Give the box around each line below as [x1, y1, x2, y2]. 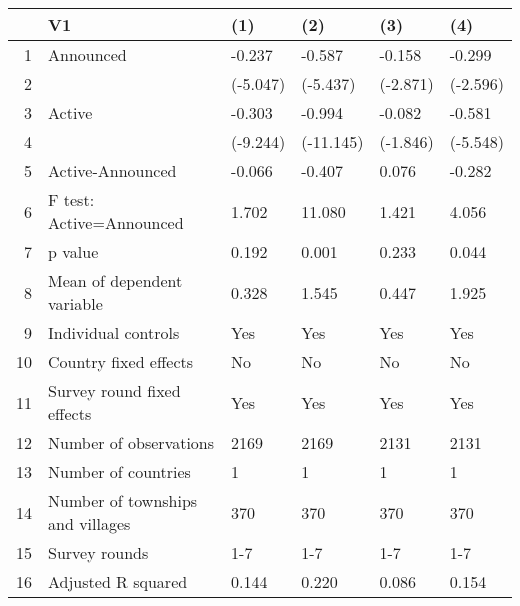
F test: [48, 188, 95, 211]
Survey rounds [48, 541, 149, 564]
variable [48, 292, 103, 315]
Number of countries [48, 460, 191, 483]
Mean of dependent [48, 269, 183, 292]
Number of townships [48, 489, 198, 512]
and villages [48, 512, 131, 535]
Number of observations [48, 431, 215, 454]
